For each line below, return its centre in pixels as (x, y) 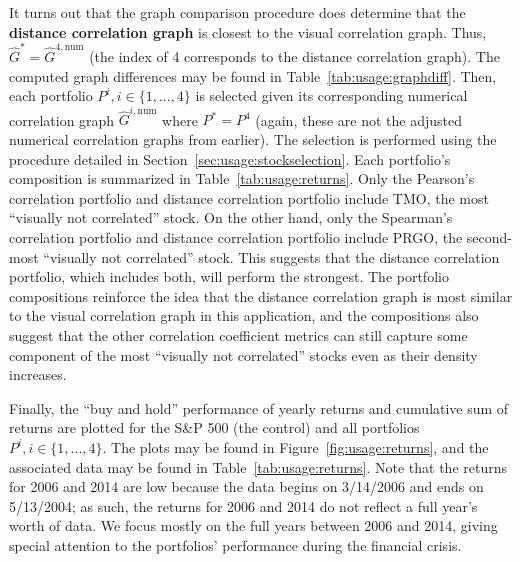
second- (489, 236)
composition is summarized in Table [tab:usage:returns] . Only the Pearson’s (242, 178)
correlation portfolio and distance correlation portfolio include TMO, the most (249, 197)
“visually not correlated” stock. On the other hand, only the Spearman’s (231, 217)
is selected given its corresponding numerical (331, 95)
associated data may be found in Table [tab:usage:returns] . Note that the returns (258, 466)
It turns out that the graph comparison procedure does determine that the (237, 12)
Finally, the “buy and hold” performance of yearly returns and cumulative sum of (259, 407)
